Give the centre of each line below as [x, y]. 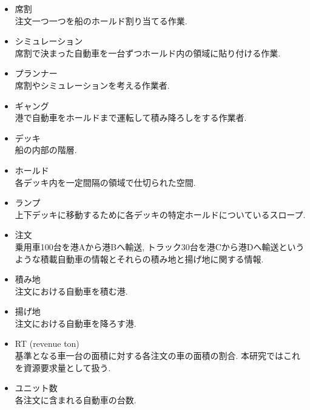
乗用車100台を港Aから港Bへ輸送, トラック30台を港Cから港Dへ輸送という [160, 246]
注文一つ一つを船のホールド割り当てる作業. [101, 20]
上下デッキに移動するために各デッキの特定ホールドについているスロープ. [160, 214]
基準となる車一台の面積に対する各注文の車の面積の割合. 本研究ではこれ [157, 356]
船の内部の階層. [46, 150]
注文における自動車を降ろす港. [76, 323]
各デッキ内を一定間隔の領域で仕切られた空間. [105, 182]
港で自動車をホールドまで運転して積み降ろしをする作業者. [131, 118]
